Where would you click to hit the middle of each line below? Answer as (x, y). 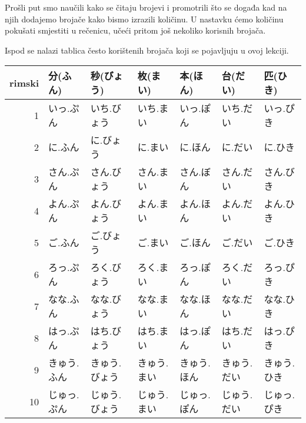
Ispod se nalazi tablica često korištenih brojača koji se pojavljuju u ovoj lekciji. (147, 50)
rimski (24, 82)
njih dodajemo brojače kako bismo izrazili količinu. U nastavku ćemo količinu (144, 19)
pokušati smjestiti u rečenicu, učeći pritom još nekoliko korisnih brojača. (135, 30)
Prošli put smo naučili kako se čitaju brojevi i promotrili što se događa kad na (146, 7)
